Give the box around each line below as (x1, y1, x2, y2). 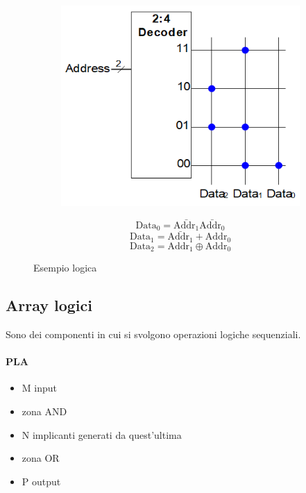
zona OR (22, 451, 60, 465)
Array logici (6, 294, 92, 316)
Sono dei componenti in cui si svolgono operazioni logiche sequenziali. (6, 327, 301, 342)
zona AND (22, 404, 67, 419)
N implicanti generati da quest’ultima (22, 427, 182, 442)
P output (22, 474, 61, 488)
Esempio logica (33, 260, 97, 275)
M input (22, 381, 57, 395)
